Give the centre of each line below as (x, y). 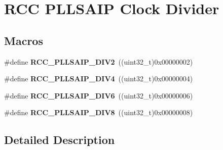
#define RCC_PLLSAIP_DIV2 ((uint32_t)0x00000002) (99, 61)
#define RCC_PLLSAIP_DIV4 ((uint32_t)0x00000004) (99, 79)
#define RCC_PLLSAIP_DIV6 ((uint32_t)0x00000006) (99, 95)
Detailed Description (60, 140)
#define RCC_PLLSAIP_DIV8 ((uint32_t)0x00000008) (99, 112)
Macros (24, 40)
